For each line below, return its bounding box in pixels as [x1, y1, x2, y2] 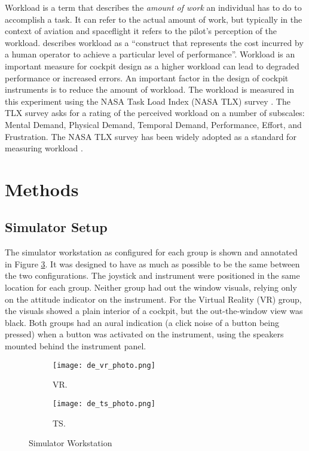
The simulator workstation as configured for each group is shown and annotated [5, 246, 298, 258]
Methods [5, 176, 79, 201]
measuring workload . [5, 142, 83, 154]
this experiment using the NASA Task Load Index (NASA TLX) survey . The [5, 95, 290, 107]
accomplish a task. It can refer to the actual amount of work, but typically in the [5, 13, 302, 25]
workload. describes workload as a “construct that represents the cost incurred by [5, 36, 304, 48]
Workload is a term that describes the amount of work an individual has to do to [5, 1, 302, 13]
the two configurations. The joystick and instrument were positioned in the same [5, 269, 300, 282]
